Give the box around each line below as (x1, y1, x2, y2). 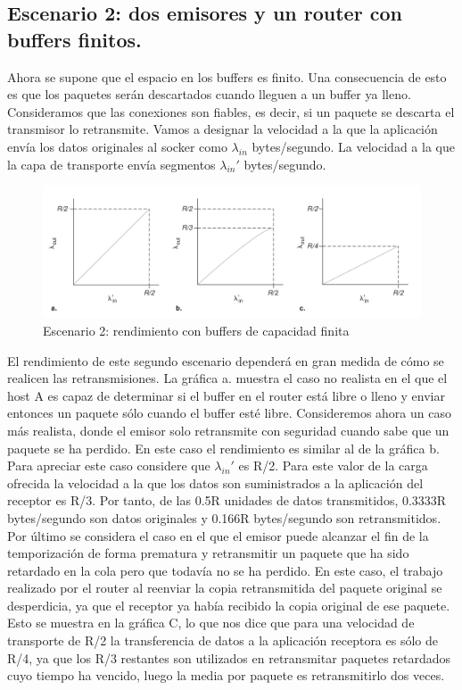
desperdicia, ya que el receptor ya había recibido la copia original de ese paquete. (7, 595, 450, 614)
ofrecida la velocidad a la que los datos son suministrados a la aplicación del (7, 473, 424, 492)
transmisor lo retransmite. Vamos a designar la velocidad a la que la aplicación (7, 120, 438, 138)
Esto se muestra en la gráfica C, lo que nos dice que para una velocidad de (7, 613, 415, 632)
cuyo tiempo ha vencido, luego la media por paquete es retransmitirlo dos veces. (7, 666, 445, 685)
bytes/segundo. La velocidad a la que (252, 137, 455, 155)
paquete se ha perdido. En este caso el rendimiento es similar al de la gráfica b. (7, 438, 440, 457)
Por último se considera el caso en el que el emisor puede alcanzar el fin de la (7, 526, 429, 545)
